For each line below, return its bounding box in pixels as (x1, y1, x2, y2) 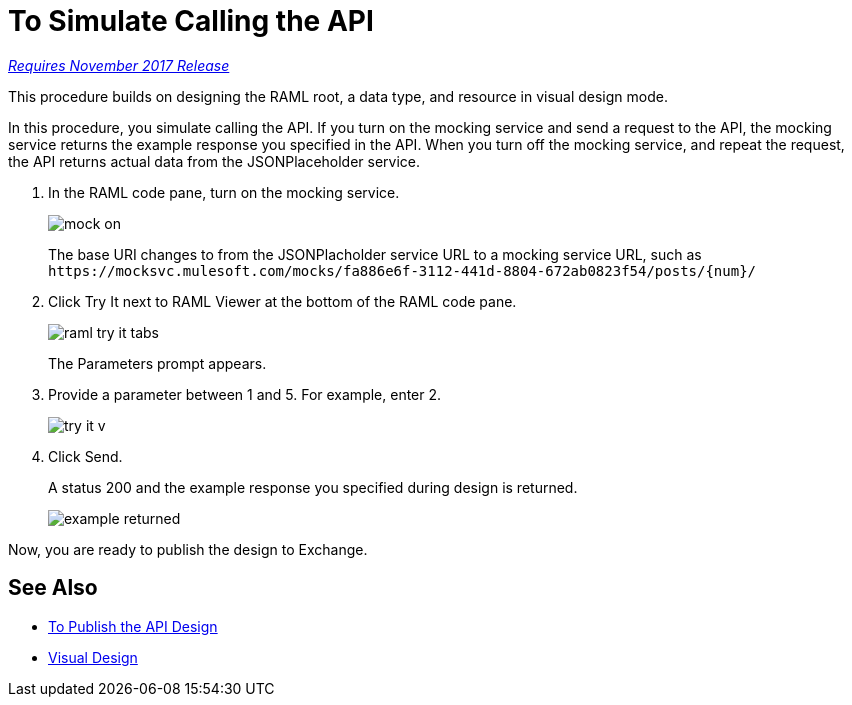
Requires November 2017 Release (8, 56, 230, 74)
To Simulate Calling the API (8, 4, 374, 38)
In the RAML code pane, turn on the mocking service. (48, 183, 400, 201)
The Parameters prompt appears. (48, 354, 267, 372)
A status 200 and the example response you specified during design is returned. (48, 478, 578, 496)
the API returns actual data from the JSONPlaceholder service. (8, 152, 421, 170)
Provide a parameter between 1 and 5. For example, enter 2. (48, 385, 442, 403)
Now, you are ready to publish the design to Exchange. (8, 540, 368, 558)
